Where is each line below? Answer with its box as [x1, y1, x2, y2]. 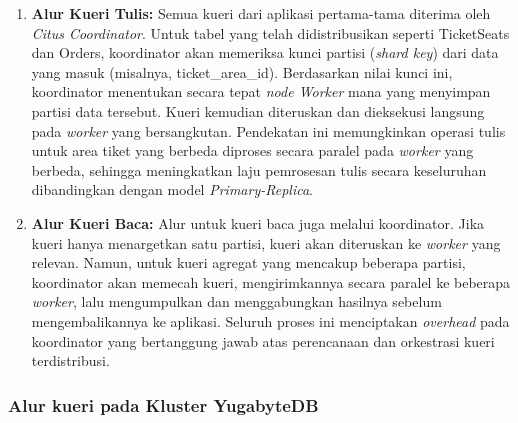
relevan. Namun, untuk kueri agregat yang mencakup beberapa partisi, [31, 252, 466, 273]
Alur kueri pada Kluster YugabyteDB [8, 392, 319, 417]
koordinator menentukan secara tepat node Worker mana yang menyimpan [31, 81, 491, 102]
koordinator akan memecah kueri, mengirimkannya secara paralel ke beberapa [31, 271, 511, 292]
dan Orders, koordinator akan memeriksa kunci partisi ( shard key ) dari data [31, 42, 499, 63]
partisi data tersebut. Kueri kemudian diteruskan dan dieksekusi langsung [31, 100, 485, 121]
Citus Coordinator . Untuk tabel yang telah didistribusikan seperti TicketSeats [31, 22, 510, 43]
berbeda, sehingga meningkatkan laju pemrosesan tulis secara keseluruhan [31, 159, 487, 180]
